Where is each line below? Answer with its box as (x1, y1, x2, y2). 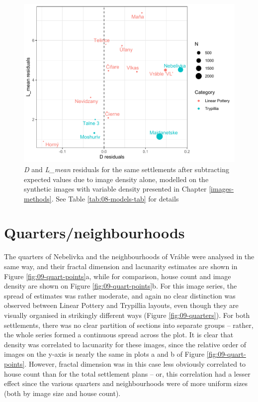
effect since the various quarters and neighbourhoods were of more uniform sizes (4, 378, 248, 389)
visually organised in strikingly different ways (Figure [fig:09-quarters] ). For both (4, 309, 250, 320)
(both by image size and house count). (4, 388, 121, 398)
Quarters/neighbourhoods (4, 222, 185, 243)
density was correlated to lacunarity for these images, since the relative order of (4, 339, 247, 349)
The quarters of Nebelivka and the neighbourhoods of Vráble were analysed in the (4, 251, 255, 262)
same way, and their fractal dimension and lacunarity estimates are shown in (4, 261, 238, 271)
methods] (24, 193, 52, 203)
